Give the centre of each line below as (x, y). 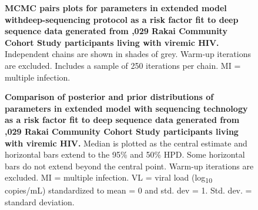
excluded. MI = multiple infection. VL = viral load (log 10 (108, 178)
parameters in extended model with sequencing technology (126, 108)
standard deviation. (40, 202)
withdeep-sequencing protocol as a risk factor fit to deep (122, 19)
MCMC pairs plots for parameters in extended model (116, 8)
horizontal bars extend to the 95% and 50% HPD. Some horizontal (125, 154)
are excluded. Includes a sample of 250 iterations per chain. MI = (123, 65)
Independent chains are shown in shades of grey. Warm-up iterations (128, 54)
